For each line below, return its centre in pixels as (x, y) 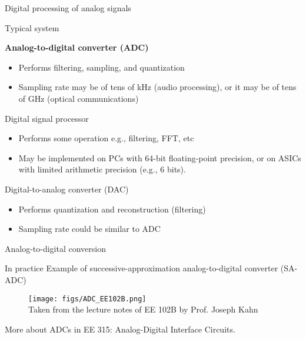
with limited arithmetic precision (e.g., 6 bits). (102, 169)
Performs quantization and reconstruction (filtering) (112, 209)
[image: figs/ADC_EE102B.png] (87, 299)
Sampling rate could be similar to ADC (89, 229)
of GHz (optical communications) (79, 98)
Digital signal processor (47, 118)
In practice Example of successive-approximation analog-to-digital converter (142, 268)
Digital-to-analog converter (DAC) (67, 189)
